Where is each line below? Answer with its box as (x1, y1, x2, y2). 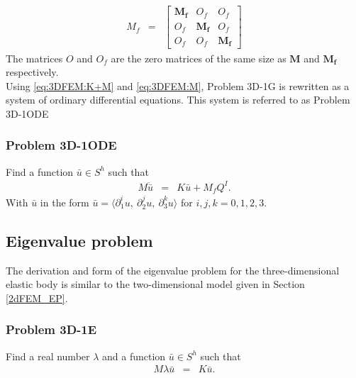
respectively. (6, 65, 59, 79)
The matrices (6, 50, 63, 65)
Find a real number (6, 348, 90, 363)
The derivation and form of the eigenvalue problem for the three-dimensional (6, 262, 340, 277)
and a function (102, 348, 166, 363)
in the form (40, 194, 89, 209)
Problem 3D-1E (6, 321, 97, 338)
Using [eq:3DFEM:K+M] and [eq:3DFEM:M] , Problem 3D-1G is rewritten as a (6, 78, 350, 93)
